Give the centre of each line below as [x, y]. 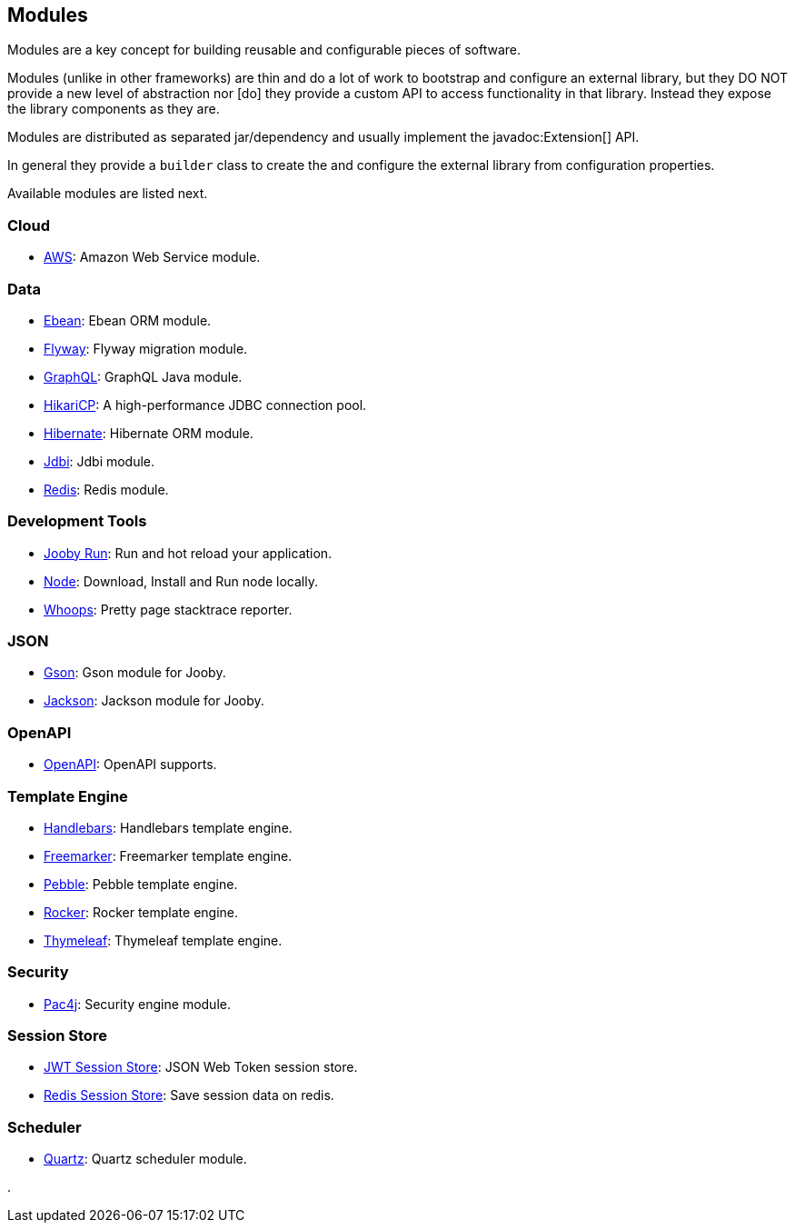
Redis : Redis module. [106, 489]
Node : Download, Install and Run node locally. [181, 581]
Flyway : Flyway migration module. [146, 348]
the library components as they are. [114, 109]
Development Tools [77, 521]
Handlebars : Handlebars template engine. [168, 827]
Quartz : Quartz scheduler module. [145, 1159]
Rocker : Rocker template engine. [141, 912]
